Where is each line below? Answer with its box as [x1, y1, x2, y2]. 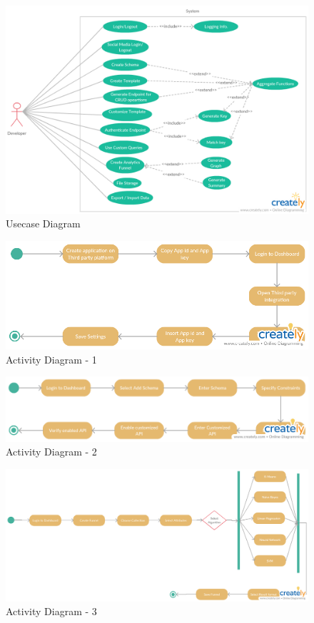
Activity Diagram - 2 [6, 444, 97, 459]
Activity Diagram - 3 [6, 604, 97, 619]
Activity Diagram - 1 [6, 351, 97, 366]
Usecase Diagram [6, 216, 81, 231]
